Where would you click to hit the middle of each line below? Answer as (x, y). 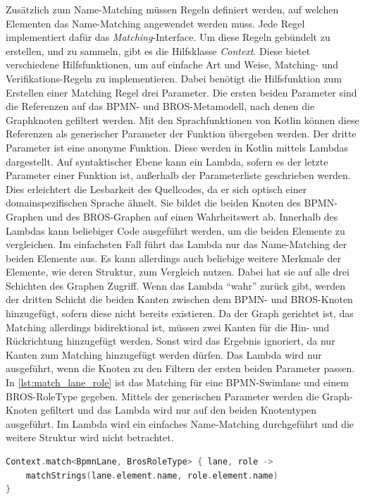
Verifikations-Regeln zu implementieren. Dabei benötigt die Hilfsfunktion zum (174, 78)
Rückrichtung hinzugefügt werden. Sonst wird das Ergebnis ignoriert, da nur (171, 341)
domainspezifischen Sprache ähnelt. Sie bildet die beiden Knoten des (153, 203)
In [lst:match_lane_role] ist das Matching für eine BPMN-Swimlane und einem (177, 382)
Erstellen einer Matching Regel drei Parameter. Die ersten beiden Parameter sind (181, 92)
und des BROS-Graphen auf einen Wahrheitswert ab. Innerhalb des (192, 216)
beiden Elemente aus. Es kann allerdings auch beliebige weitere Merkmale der (173, 258)
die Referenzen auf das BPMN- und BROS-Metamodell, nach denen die (160, 106)
